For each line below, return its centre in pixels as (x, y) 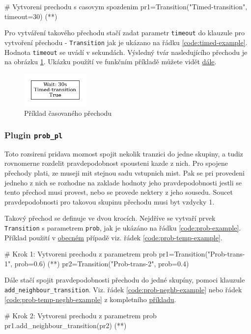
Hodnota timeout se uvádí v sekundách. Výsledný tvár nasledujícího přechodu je (126, 52)
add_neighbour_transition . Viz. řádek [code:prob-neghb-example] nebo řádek (123, 290)
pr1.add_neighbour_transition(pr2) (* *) (66, 325)
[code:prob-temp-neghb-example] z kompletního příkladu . (90, 299)
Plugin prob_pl (34, 135)
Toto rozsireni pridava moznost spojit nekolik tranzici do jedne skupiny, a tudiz (124, 153)
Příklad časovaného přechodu (68, 113)
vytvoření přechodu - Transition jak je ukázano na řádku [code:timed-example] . (126, 42)
